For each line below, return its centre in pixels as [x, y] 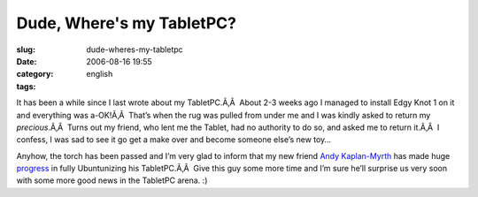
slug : [26, 49]
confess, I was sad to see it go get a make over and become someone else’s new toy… [174, 140]
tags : [26, 86]
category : [35, 74]
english [100, 74]
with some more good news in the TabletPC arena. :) [112, 180]
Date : [27, 61]
